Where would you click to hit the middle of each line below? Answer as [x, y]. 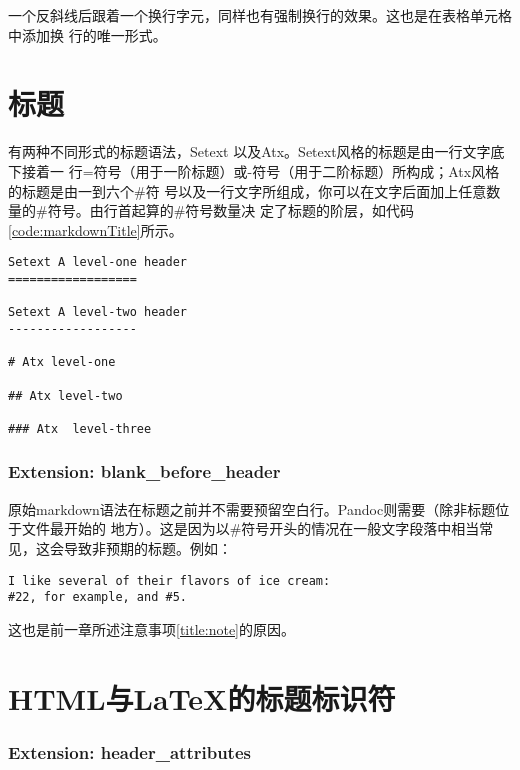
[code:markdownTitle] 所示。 [95, 229]
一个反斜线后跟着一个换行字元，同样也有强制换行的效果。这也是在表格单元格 [260, 15]
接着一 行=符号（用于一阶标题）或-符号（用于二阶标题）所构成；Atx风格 [260, 170]
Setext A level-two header [97, 312]
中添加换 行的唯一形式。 [87, 34]
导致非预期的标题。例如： [147, 547]
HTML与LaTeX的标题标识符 [202, 697]
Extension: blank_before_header [144, 471]
